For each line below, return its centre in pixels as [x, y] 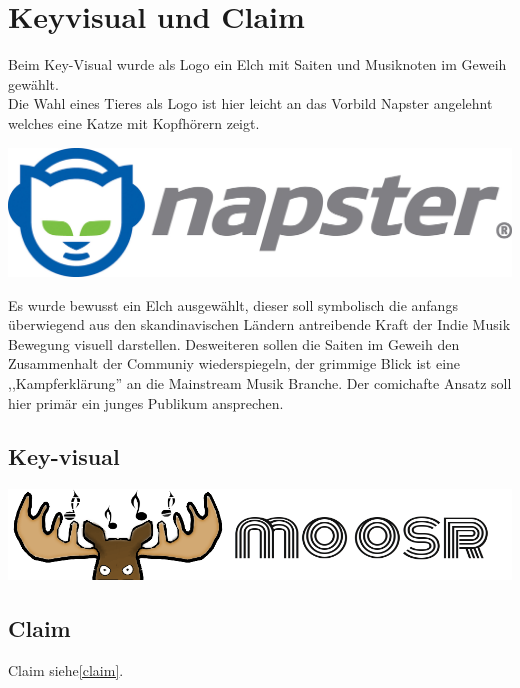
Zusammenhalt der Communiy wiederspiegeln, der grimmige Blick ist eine [234, 363]
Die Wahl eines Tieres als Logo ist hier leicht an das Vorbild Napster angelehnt [250, 103]
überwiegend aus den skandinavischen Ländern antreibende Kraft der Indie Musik [259, 324]
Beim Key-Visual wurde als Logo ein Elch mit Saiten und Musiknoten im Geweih [257, 64]
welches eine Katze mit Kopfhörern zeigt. [134, 122]
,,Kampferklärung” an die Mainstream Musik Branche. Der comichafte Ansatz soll [260, 382]
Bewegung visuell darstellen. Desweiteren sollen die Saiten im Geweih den [234, 343]
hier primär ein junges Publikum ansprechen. [146, 402]
